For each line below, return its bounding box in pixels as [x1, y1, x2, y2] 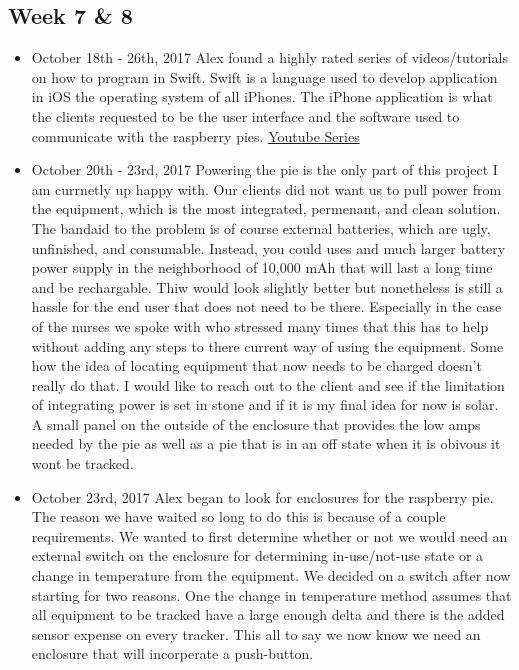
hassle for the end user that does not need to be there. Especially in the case [31, 296, 502, 317]
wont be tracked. [31, 453, 134, 474]
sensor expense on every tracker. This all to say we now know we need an [31, 623, 481, 644]
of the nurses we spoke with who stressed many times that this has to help [31, 315, 489, 336]
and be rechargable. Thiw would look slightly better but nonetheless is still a [31, 276, 503, 297]
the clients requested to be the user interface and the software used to [31, 105, 460, 126]
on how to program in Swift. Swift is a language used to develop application [31, 66, 498, 87]
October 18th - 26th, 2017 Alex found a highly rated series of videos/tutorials [31, 47, 508, 68]
